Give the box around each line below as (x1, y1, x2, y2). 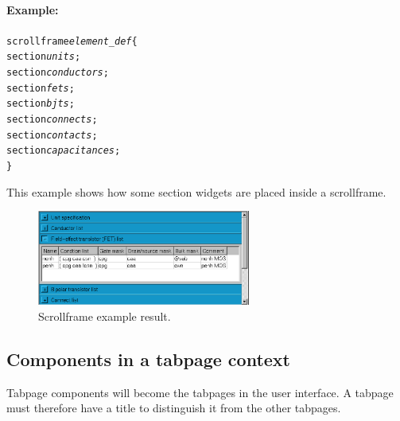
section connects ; (6, 114, 98, 126)
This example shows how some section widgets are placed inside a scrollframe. (6, 183, 386, 200)
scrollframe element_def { (6, 35, 138, 47)
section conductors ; (6, 67, 109, 79)
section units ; (6, 51, 81, 63)
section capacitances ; (6, 145, 121, 157)
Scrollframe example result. (38, 307, 171, 324)
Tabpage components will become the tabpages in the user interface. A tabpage (6, 384, 394, 400)
